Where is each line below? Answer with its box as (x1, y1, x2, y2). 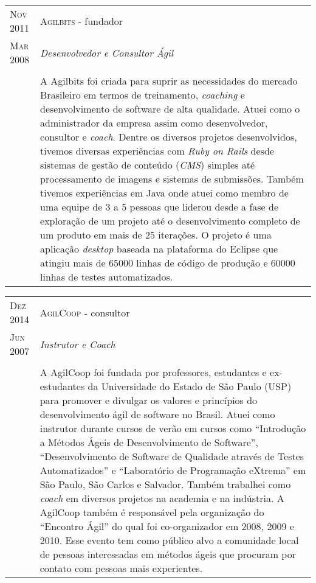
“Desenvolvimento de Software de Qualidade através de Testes (39, 449, 304, 463)
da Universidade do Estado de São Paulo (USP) (88, 379, 292, 393)
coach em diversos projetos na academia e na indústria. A (39, 491, 284, 505)
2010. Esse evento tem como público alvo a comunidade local (39, 533, 299, 547)
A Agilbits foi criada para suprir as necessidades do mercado (40, 74, 298, 88)
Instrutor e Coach (39, 337, 115, 351)
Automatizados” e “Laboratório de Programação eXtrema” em (39, 463, 306, 477)
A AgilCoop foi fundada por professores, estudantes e (39, 365, 267, 379)
